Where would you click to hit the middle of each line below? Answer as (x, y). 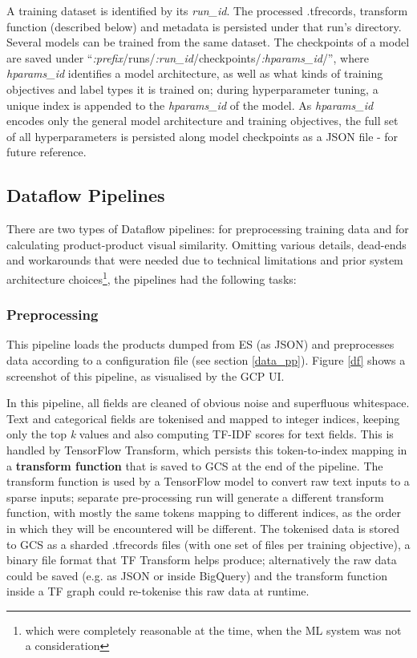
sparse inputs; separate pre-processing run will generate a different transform (195, 497)
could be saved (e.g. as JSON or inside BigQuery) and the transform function (197, 575)
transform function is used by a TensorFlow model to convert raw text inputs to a (208, 481)
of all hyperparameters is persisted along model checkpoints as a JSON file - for (202, 136)
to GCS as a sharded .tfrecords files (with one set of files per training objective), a (208, 544)
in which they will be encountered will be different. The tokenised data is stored (203, 528)
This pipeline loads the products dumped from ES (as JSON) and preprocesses (200, 344)
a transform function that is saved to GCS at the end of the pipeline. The (195, 465)
